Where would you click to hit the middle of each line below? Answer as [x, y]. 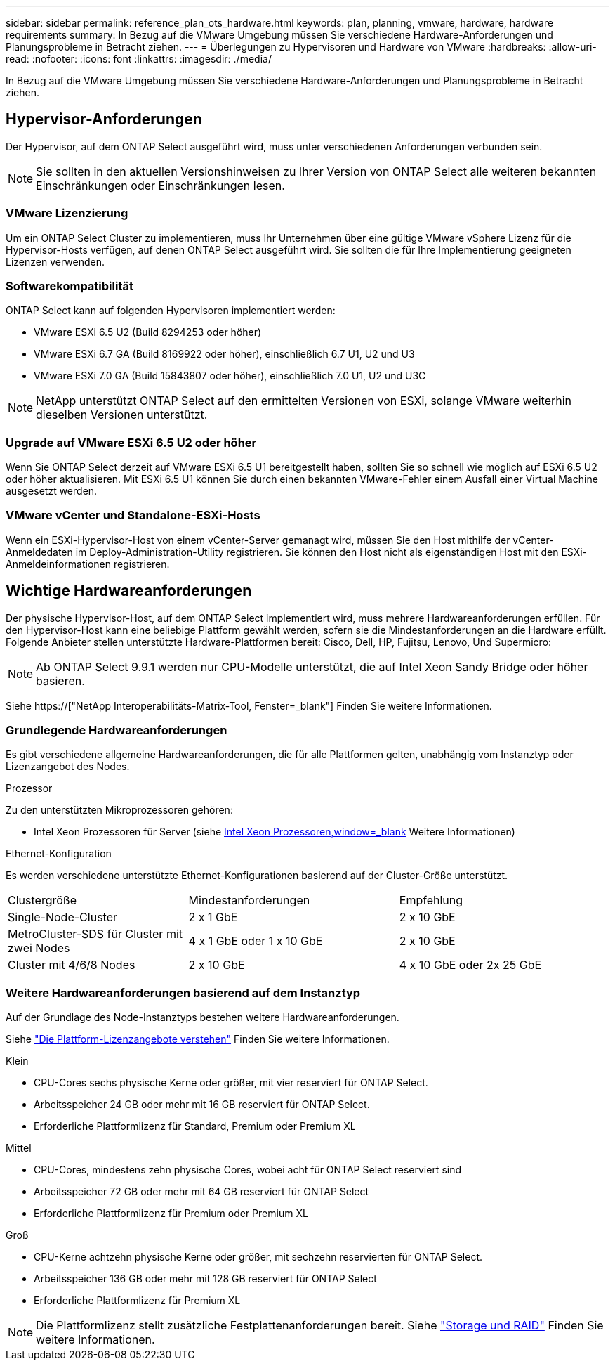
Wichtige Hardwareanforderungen [129, 591]
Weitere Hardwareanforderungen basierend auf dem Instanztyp [183, 993]
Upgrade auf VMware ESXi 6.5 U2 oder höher [131, 442]
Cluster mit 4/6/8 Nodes [72, 965]
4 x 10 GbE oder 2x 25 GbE [470, 965]
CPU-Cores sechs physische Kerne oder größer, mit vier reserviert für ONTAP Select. [231, 1083]
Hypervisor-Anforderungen [104, 119]
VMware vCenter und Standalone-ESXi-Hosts [133, 515]
